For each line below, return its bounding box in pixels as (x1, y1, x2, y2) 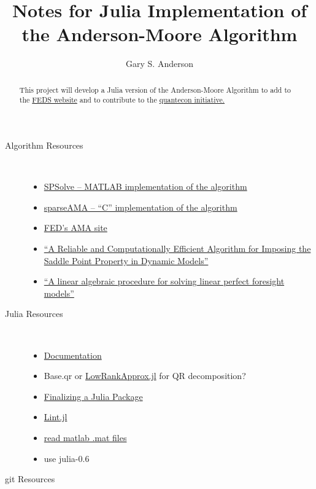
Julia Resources (5, 307, 63, 320)
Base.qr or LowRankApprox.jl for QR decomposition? (44, 369, 246, 382)
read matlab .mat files (44, 431, 127, 444)
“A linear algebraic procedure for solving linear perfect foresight (44, 275, 285, 288)
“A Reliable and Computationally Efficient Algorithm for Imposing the (44, 241, 311, 254)
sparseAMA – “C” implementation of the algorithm (44, 200, 237, 213)
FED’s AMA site (44, 221, 107, 234)
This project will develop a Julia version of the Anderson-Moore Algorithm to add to (19, 84, 291, 95)
